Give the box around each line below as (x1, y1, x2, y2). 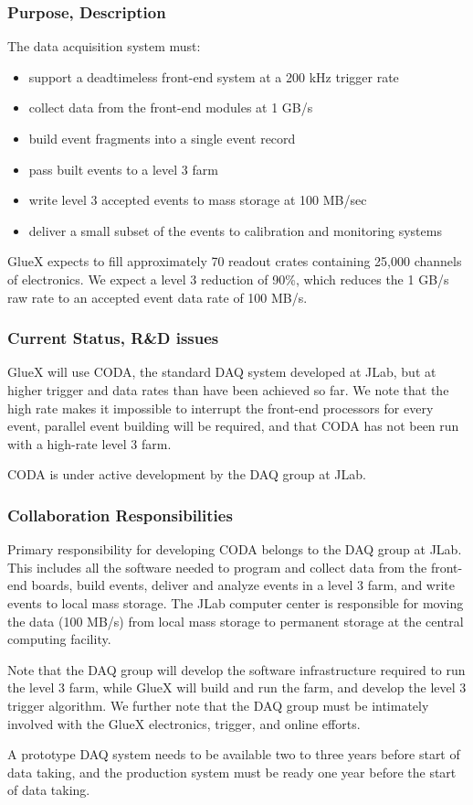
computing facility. (7, 629, 111, 649)
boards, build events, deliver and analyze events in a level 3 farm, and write (31, 575, 455, 595)
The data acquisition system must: (7, 37, 201, 56)
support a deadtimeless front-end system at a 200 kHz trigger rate (28, 67, 399, 86)
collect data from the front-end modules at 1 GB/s (28, 98, 313, 117)
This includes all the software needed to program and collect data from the (7, 557, 427, 576)
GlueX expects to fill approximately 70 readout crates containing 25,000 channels (7, 252, 462, 271)
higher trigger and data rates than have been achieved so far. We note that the (7, 380, 449, 399)
